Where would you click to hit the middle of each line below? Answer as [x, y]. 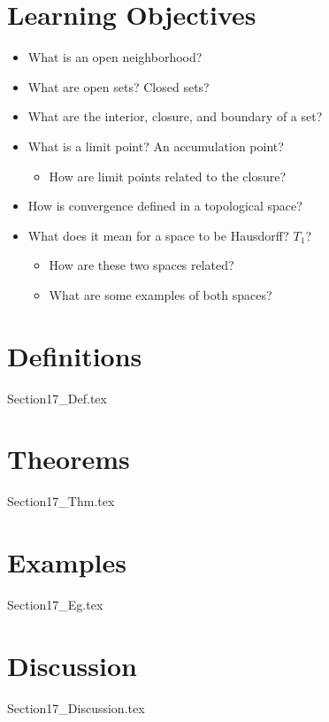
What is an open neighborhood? [115, 57]
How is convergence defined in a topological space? [165, 206]
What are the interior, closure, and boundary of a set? [175, 116]
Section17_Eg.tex [55, 605]
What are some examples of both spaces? [161, 294]
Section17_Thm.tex [61, 501]
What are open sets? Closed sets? [119, 86]
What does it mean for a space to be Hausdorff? [158, 235]
